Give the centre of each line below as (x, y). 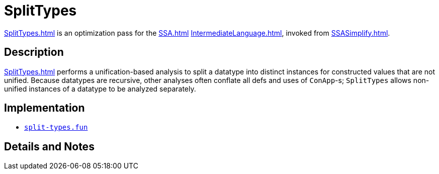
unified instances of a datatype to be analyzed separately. (100, 89)
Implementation (45, 108)
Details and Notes (49, 146)
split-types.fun (56, 127)
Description (34, 52)
